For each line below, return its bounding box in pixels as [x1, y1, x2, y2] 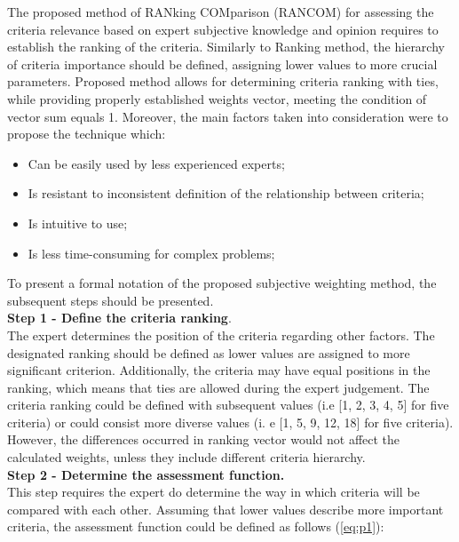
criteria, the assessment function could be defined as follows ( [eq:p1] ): [7, 517, 384, 536]
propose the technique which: [7, 124, 166, 143]
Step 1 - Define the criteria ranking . [7, 308, 232, 327]
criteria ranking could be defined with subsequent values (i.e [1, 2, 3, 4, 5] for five [7, 395, 449, 414]
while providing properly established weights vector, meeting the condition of [7, 89, 427, 108]
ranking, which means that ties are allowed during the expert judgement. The [7, 378, 430, 396]
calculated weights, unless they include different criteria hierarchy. [7, 448, 366, 466]
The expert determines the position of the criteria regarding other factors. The [7, 325, 435, 344]
